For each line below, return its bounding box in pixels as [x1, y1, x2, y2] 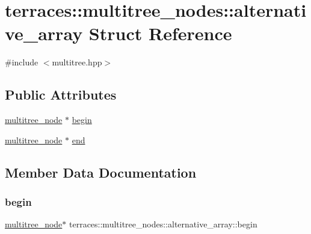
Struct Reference [88, 21, 232, 46]
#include [5, 56, 38, 68]
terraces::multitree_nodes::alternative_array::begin [69, 218, 257, 230]
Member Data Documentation [5, 163, 197, 181]
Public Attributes [5, 85, 117, 104]
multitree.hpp [52, 56, 102, 68]
